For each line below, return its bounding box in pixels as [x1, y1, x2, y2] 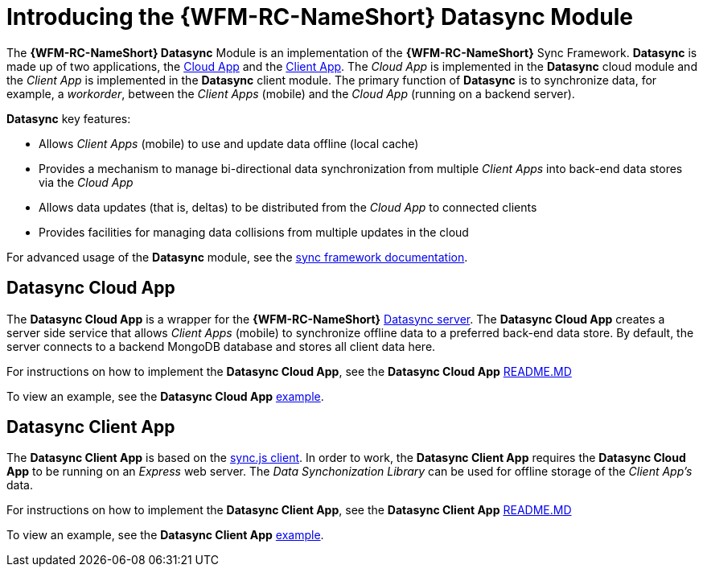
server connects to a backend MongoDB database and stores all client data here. [6, 339, 436, 353]
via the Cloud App [39, 175, 134, 189]
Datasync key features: [6, 111, 131, 126]
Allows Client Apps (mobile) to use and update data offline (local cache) [39, 136, 419, 150]
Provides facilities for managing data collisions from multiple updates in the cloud [39, 225, 469, 239]
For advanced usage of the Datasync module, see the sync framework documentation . [6, 249, 468, 264]
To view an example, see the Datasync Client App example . [6, 528, 324, 542]
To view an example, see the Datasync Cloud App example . [6, 389, 324, 403]
